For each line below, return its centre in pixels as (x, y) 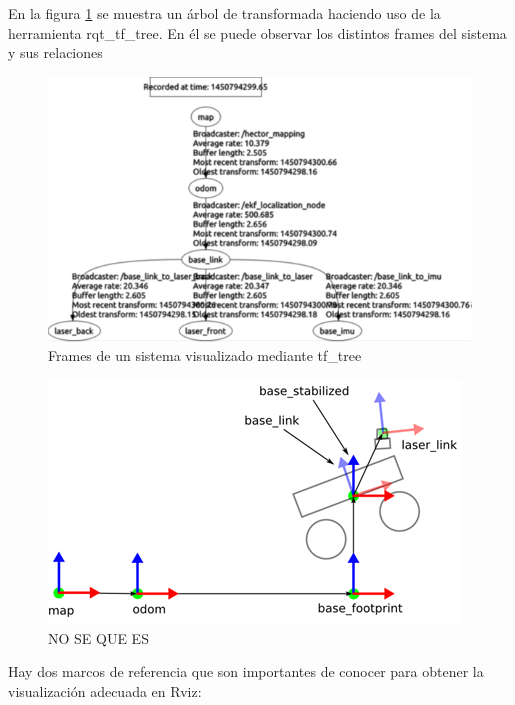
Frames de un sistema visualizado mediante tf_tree (205, 355)
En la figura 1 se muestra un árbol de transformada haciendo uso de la (224, 13)
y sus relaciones (55, 52)
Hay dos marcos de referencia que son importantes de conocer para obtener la (246, 671)
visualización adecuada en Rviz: (105, 690)
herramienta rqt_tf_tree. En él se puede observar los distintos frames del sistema (257, 32)
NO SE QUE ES (98, 637)
